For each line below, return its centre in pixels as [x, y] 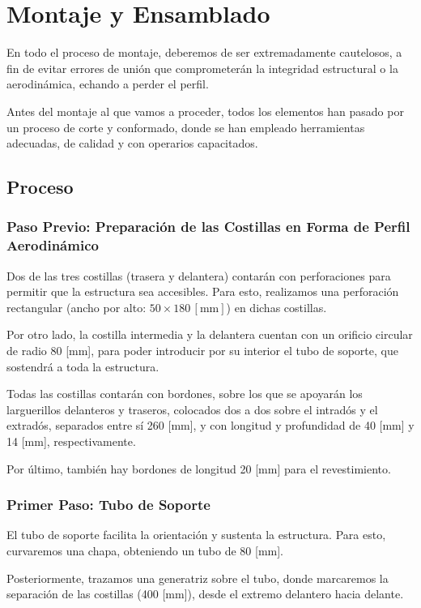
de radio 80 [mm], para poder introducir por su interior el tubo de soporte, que [202, 350]
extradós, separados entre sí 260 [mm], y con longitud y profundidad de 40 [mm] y [210, 425]
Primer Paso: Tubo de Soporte [108, 505]
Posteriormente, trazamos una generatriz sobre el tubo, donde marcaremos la [198, 578]
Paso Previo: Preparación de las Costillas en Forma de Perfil [208, 227]
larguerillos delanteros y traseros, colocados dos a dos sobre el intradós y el [192, 409]
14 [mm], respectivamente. [71, 441]
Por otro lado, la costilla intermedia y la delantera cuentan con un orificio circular [210, 334]
